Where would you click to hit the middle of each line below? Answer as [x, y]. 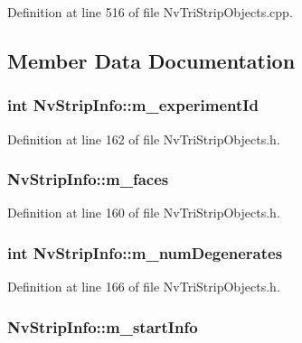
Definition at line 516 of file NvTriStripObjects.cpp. [150, 12]
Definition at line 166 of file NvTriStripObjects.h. [144, 287]
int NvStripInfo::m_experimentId [133, 105]
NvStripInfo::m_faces [88, 179]
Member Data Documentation [151, 60]
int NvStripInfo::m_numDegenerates [145, 252]
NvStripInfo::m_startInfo [103, 326]
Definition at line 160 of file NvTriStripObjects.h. [144, 213]
